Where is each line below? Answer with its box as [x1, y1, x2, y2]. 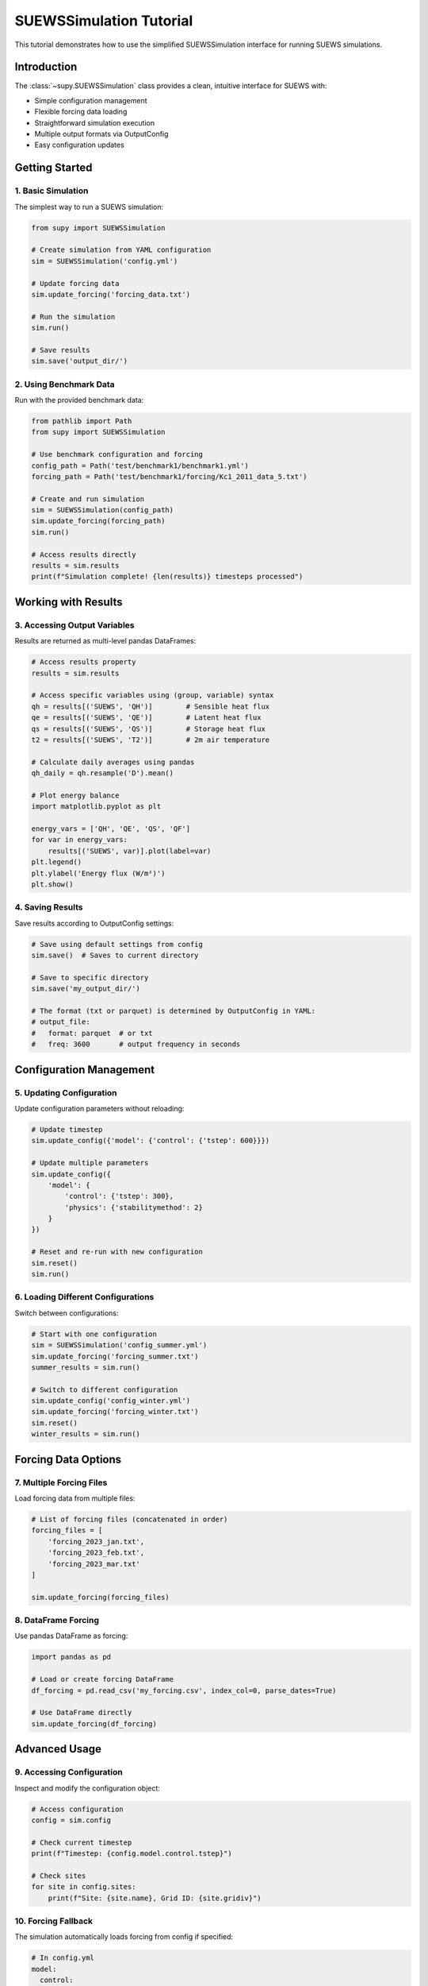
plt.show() [31, 879, 74, 889]
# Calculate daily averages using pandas [31, 757, 195, 767]
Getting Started [14, 161, 93, 175]
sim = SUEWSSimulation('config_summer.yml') [31, 1341, 208, 1350]
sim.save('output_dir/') [31, 357, 128, 365]
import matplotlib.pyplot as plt [31, 802, 162, 811]
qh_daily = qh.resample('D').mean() [31, 769, 174, 778]
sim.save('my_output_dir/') [31, 984, 140, 993]
